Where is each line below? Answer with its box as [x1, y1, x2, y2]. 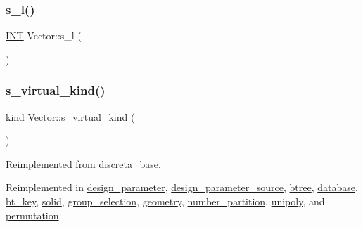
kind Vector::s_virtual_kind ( [6, 109, 135, 124]
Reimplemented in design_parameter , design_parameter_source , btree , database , [6, 180, 358, 195]
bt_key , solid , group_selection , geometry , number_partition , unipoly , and [6, 194, 325, 208]
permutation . [6, 207, 62, 222]
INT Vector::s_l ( [6, 28, 82, 43]
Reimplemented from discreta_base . [6, 156, 161, 171]
